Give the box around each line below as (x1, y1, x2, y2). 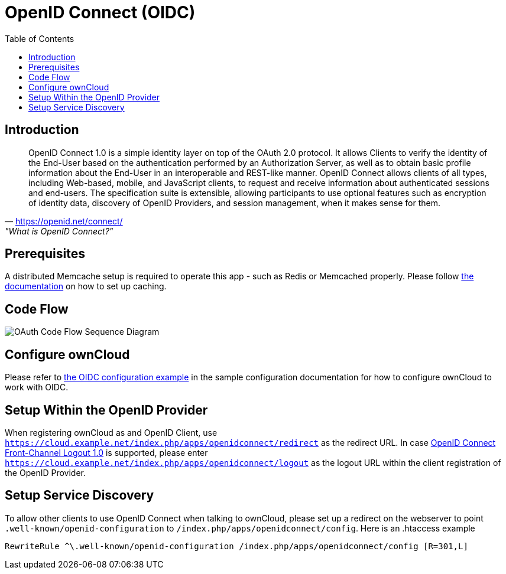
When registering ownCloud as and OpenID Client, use (5, 427, 218, 438)
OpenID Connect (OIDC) (5, 2, 196, 22)
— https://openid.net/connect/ (5, 216, 123, 226)
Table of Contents (5, 33, 74, 44)
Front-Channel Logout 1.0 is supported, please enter (5, 447, 208, 458)
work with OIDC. (5, 382, 69, 393)
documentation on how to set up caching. (5, 281, 167, 292)
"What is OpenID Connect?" (5, 226, 113, 236)
